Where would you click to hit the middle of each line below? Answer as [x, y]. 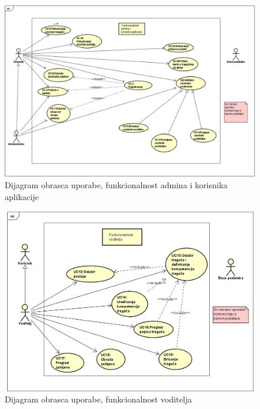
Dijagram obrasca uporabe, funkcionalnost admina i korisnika [116, 185]
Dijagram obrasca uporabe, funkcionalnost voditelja [98, 399]
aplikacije [22, 196]
